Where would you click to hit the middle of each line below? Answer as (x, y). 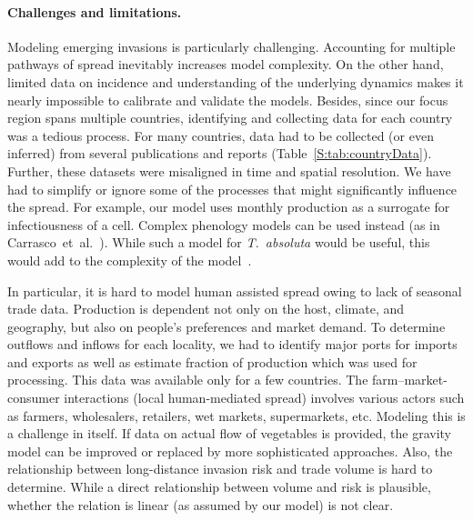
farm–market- (410, 380)
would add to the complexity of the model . (130, 260)
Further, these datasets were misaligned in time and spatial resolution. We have (229, 170)
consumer (34, 398)
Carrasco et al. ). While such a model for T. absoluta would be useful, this (219, 242)
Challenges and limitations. (95, 11)
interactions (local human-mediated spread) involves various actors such (264, 398)
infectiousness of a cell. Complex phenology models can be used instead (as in (224, 224)
